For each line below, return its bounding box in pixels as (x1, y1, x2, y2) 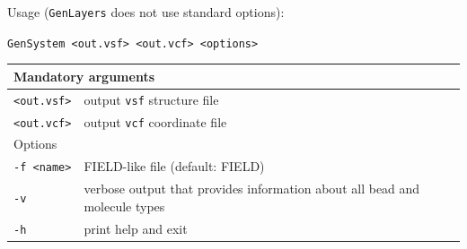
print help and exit (84, 219, 188, 237)
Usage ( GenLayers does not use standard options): (7, 3, 285, 21)
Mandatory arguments (13, 66, 154, 85)
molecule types (84, 196, 165, 215)
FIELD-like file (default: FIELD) (84, 157, 265, 176)
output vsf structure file (84, 90, 219, 108)
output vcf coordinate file (84, 112, 227, 131)
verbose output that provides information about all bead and (84, 179, 420, 198)
